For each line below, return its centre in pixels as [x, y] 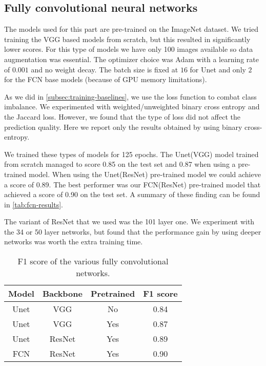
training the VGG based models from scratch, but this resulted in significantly [127, 39]
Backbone [62, 294]
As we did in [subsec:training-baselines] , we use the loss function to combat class [130, 96]
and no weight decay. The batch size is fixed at [105, 69]
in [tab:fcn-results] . [34, 204]
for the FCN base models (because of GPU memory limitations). [106, 79]
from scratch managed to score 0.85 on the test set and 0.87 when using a [120, 164]
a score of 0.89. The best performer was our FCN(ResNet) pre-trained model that [132, 184]
